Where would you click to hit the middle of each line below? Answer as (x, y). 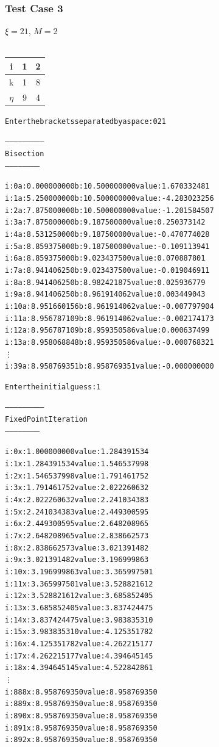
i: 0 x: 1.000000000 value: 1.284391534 (77, 452)
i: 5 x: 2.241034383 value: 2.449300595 (77, 512)
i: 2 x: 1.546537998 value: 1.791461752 (77, 476)
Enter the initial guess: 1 (53, 387)
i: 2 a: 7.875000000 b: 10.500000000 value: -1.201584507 (109, 210)
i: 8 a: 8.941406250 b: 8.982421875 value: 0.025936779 (105, 282)
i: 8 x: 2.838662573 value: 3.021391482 (77, 548)
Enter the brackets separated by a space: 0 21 (85, 121)
